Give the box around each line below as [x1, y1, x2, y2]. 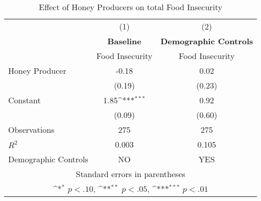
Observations [8, 124, 55, 135]
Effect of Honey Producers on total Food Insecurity [39, 1, 223, 13]
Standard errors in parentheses [76, 168, 185, 180]
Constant [8, 94, 41, 106]
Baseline [107, 35, 141, 47]
